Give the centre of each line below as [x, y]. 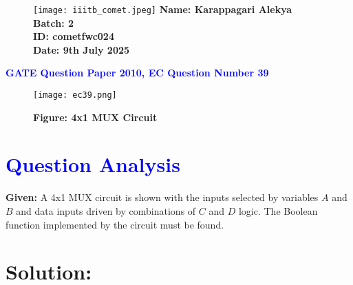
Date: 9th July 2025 [82, 49]
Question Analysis [93, 164]
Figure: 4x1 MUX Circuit [95, 117]
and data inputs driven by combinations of [106, 211]
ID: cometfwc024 [74, 36]
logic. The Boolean [278, 211]
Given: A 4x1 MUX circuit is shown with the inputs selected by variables [162, 197]
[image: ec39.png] [75, 95]
